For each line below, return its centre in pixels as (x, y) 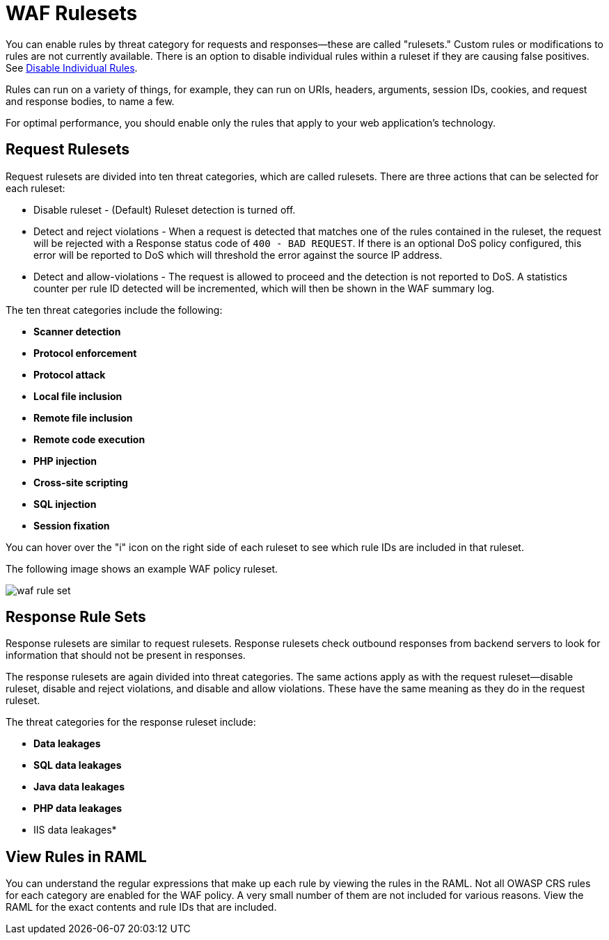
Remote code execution (89, 439)
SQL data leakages (78, 765)
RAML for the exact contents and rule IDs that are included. (141, 907)
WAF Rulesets (72, 13)
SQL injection (65, 504)
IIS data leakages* (75, 830)
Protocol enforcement (85, 353)
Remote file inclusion (83, 417)
